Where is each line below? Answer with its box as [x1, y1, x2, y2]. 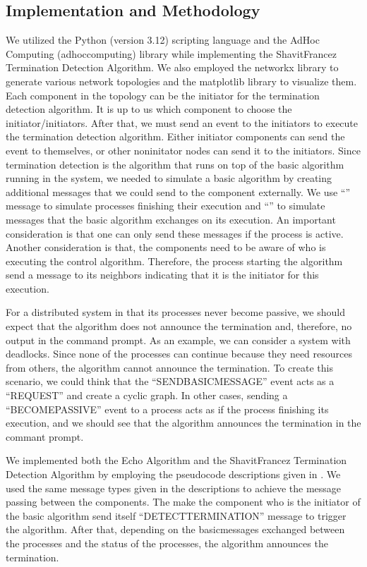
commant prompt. [6, 429, 84, 444]
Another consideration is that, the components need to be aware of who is [6, 240, 326, 255]
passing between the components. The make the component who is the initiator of [6, 494, 361, 509]
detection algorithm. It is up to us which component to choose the [6, 102, 292, 116]
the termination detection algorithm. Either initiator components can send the [6, 129, 345, 144]
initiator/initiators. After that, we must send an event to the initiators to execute [6, 115, 359, 130]
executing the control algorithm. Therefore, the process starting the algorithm [6, 253, 343, 268]
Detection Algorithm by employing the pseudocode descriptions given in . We [6, 467, 341, 482]
